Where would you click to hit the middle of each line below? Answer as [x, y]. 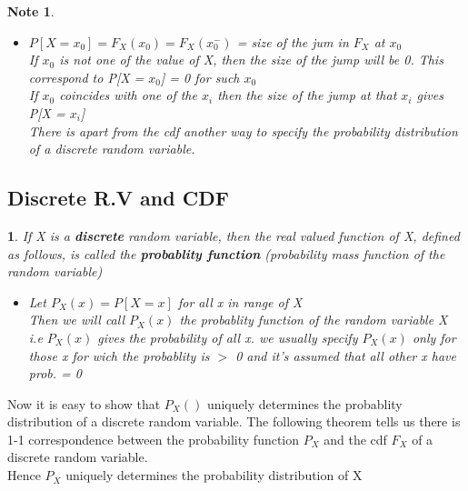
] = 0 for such [200, 77]
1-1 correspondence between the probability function [154, 439]
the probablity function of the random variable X [314, 320]
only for [434, 337]
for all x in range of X [240, 301]
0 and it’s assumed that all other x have [346, 355]
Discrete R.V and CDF [118, 198]
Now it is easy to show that [84, 403]
